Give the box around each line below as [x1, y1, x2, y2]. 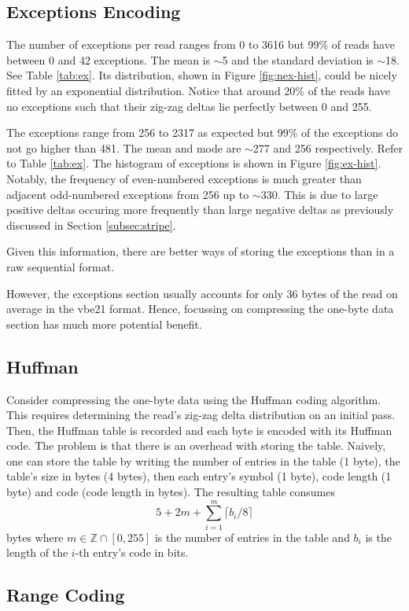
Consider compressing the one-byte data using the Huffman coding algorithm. [6, 391, 381, 407]
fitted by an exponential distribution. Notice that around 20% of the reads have [6, 82, 390, 98]
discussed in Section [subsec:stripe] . [6, 216, 176, 233]
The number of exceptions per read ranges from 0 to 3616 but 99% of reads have [6, 36, 395, 53]
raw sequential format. [6, 258, 115, 274]
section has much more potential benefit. [6, 315, 202, 332]
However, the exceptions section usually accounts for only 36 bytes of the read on [6, 285, 398, 301]
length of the [6, 544, 68, 561]
